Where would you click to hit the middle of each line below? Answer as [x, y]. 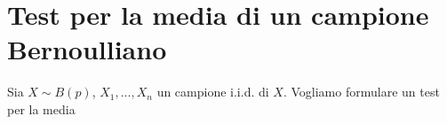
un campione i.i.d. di [213, 92]
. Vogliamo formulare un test [361, 92]
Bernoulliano [87, 49]
